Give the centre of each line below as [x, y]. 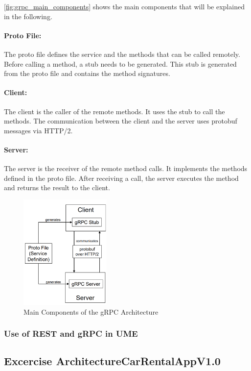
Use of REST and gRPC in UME [71, 334]
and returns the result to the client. [57, 187]
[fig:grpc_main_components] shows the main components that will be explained [124, 6]
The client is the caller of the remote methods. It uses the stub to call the [114, 111]
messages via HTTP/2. [38, 130]
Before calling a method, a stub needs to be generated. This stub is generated [120, 63]
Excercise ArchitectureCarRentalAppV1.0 [112, 360]
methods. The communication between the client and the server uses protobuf [121, 121]
